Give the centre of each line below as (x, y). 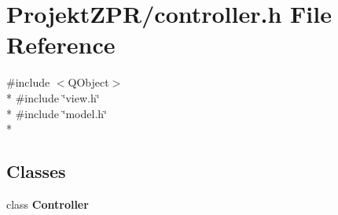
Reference (61, 44)
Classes (36, 171)
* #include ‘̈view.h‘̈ (53, 97)
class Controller (48, 204)
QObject (88, 82)
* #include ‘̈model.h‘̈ (57, 113)
